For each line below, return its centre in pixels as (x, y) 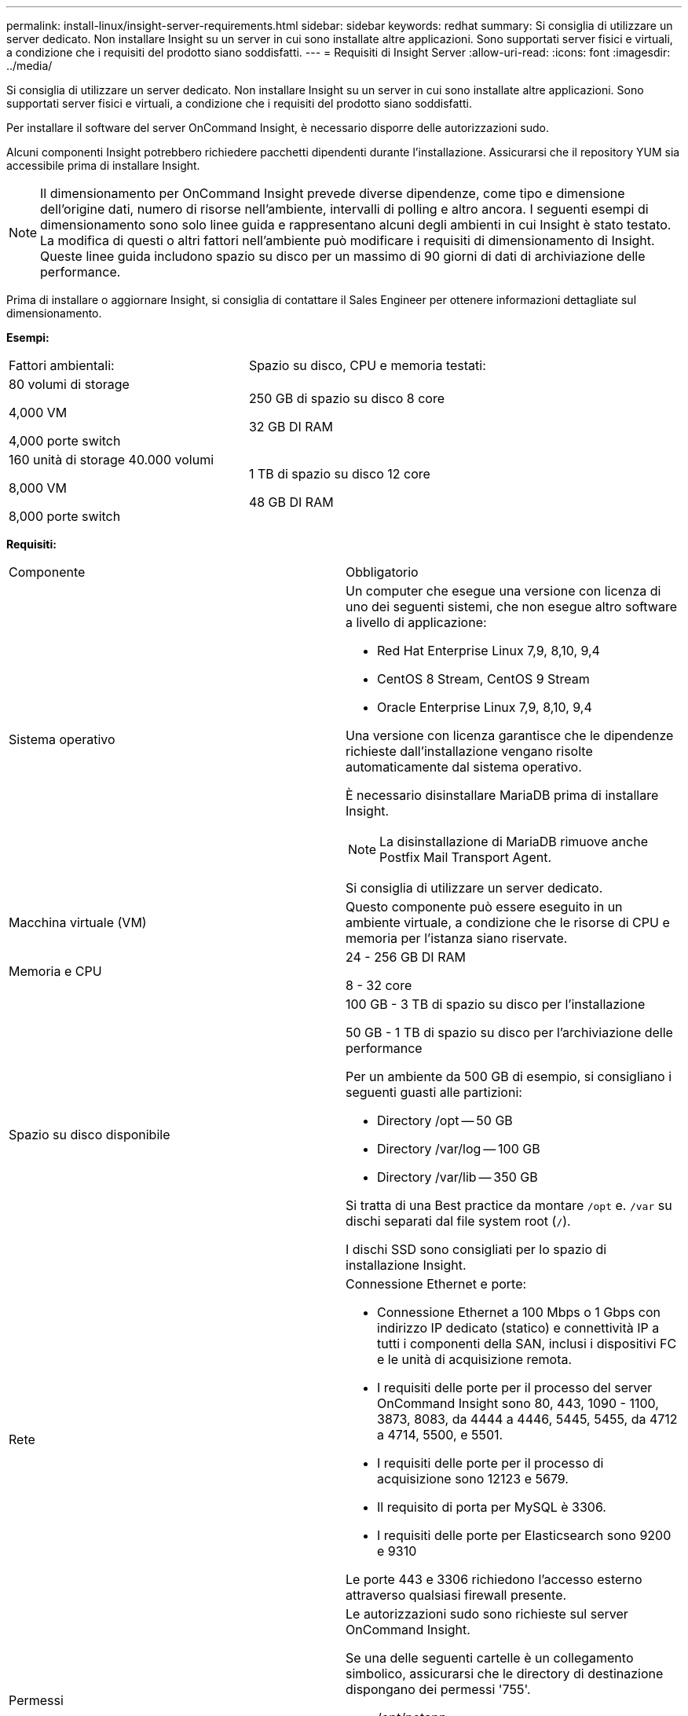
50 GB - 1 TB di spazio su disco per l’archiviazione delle (509, 1032)
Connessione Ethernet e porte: (436, 1284)
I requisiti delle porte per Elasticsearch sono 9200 (524, 1535)
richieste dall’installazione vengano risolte (469, 751)
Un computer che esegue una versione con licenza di (503, 591)
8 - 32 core (379, 985)
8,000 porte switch (65, 516)
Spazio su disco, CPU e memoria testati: (367, 365)
